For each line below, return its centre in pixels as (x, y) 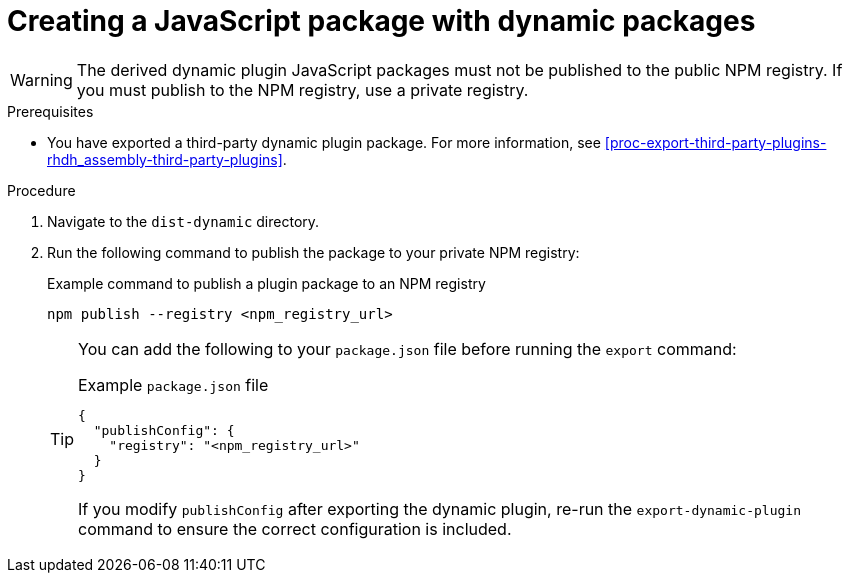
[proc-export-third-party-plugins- (715, 142)
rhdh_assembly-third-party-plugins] (165, 159)
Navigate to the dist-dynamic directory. (183, 221)
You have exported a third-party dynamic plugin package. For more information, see (324, 142)
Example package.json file (173, 384)
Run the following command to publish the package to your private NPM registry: (313, 252)
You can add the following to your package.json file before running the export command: (407, 348)
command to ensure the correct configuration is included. (295, 528)
